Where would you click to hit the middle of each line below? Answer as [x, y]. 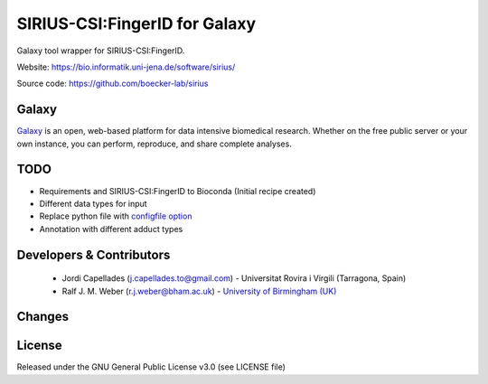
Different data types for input [94, 203]
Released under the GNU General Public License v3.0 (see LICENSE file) [151, 367]
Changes [43, 317]
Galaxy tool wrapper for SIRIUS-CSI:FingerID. [101, 51]
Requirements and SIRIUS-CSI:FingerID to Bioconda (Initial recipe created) [178, 191]
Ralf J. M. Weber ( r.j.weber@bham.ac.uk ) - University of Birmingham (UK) [199, 291]
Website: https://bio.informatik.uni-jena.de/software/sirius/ [126, 67]
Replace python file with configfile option [116, 216]
